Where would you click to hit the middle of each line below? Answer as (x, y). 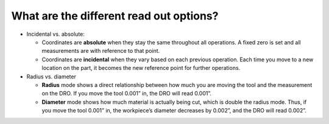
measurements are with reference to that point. (101, 51)
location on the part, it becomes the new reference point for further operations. (141, 68)
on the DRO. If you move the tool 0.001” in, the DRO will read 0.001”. (126, 94)
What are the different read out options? (115, 16)
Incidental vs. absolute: (56, 34)
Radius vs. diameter (51, 77)
